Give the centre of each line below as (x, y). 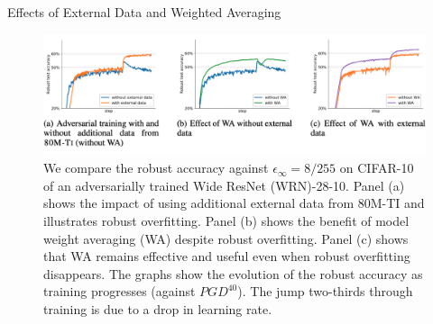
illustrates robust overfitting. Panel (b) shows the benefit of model (226, 220)
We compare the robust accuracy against (156, 168)
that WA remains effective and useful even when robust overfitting (227, 256)
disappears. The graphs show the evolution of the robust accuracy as (233, 273)
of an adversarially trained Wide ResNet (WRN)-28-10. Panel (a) (224, 185)
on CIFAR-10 (377, 168)
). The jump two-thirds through (325, 291)
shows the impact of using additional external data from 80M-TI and (234, 203)
